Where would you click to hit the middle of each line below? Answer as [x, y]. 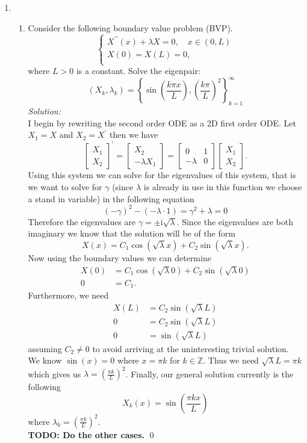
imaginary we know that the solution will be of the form [132, 233]
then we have [134, 135]
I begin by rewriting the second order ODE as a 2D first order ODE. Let [162, 122]
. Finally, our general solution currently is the [209, 373]
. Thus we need [231, 360]
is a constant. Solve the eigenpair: [138, 71]
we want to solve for [65, 187]
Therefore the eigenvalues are [82, 221]
